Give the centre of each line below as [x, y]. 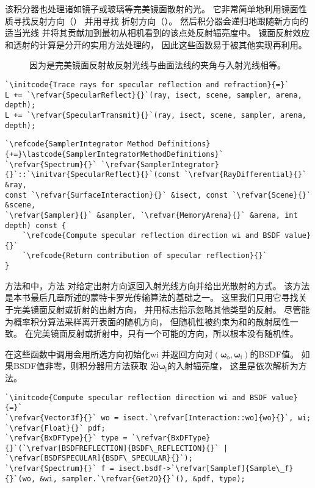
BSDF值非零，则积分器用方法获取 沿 [86, 366]
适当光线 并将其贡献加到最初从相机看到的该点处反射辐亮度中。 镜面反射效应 [157, 33]
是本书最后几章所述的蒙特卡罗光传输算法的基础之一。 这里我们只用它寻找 [152, 297]
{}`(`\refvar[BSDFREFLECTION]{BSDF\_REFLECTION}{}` [112, 448]
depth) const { [36, 225]
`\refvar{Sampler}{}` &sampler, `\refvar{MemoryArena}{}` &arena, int [151, 215]
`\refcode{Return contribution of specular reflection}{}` [145, 256]
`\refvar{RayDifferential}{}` [245, 175]
